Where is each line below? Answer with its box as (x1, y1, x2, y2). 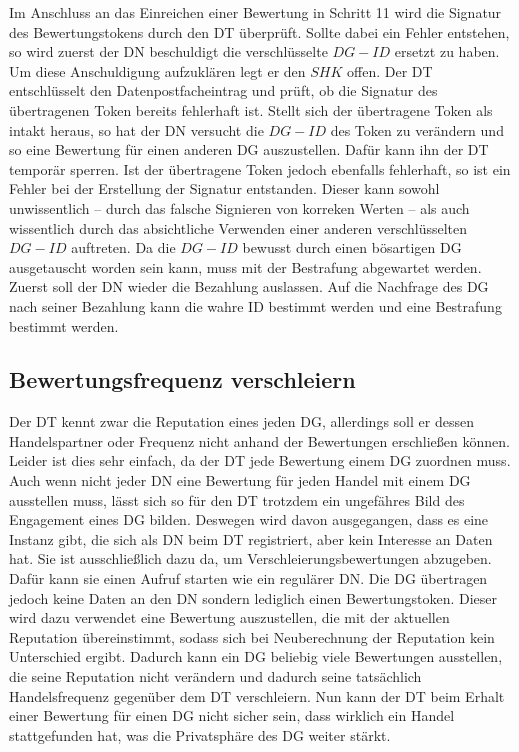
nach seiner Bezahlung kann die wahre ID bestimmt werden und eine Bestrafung (9, 295, 502, 316)
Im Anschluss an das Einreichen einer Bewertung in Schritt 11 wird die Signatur (9, 2, 502, 22)
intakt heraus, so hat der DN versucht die (9, 119, 264, 140)
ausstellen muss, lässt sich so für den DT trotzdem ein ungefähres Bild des (9, 489, 465, 510)
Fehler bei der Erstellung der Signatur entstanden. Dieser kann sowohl (9, 178, 440, 199)
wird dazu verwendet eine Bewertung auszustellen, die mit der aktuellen (9, 607, 450, 628)
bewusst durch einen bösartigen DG (242, 237, 462, 258)
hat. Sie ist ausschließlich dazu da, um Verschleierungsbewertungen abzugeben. (9, 548, 492, 569)
